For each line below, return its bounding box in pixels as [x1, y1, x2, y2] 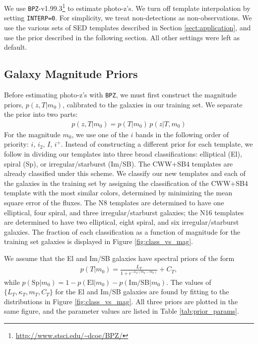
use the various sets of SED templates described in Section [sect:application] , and [4, 22, 251, 32]
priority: [4, 139, 29, 149]
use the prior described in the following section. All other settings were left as [4, 32, 240, 42]
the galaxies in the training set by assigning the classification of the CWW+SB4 [4, 177, 248, 188]
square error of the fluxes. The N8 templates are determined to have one [4, 197, 224, 207]
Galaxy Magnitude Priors [4, 66, 138, 82]
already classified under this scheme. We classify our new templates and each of [4, 168, 246, 178]
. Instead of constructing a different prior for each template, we [61, 139, 253, 149]
